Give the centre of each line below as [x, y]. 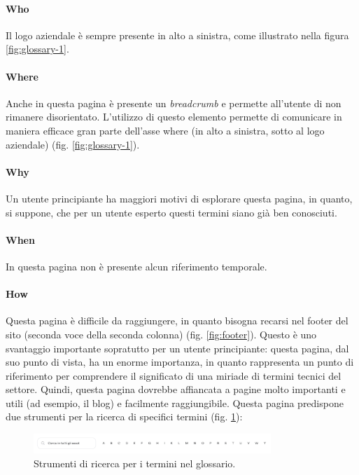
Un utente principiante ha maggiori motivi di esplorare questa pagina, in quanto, [179, 198]
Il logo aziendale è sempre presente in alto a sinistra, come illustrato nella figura [177, 35]
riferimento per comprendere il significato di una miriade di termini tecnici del [174, 375]
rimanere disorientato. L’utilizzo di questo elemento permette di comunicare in [174, 117]
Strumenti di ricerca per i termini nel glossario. [135, 463]
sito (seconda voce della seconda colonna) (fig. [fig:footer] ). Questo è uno [161, 334]
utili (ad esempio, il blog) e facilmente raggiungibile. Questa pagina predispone [175, 402]
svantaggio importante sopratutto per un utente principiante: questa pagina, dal [177, 348]
